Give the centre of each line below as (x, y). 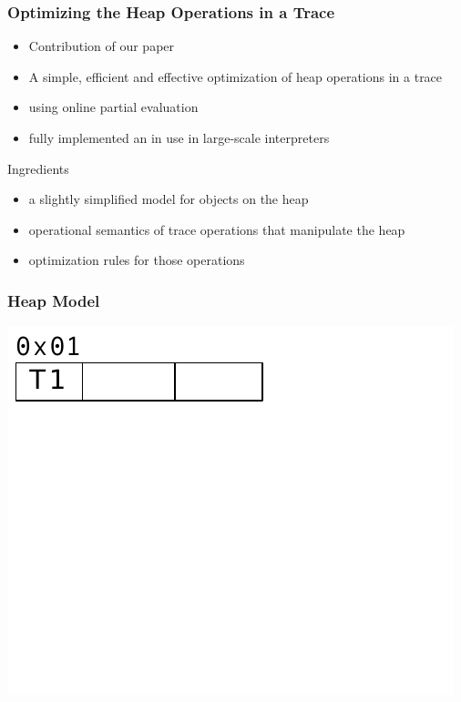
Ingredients (38, 168)
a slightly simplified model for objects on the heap (169, 199)
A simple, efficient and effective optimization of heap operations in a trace (236, 76)
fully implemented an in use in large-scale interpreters (179, 137)
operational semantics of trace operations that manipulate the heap (217, 229)
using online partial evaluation (113, 107)
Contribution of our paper (102, 46)
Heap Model (54, 300)
